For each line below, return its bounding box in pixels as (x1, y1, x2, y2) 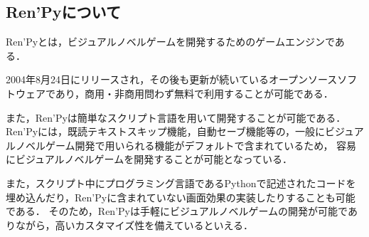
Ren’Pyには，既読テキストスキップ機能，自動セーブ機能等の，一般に (6, 124, 326, 139)
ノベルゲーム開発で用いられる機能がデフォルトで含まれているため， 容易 (15, 137, 357, 152)
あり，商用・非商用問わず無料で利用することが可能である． (55, 85, 333, 100)
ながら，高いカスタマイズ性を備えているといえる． (15, 217, 254, 232)
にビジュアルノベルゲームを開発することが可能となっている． (6, 152, 293, 167)
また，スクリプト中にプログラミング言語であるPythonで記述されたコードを (6, 175, 356, 190)
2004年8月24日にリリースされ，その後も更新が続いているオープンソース (6, 72, 338, 87)
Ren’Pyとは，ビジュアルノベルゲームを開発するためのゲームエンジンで (6, 34, 335, 49)
